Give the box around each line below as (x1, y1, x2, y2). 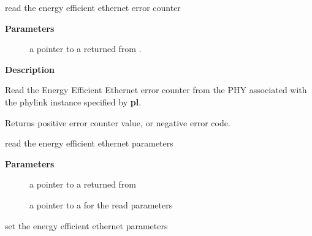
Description (5, 63, 55, 75)
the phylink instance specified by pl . (5, 95, 142, 108)
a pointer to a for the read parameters (29, 198, 173, 211)
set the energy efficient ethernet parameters (5, 219, 168, 232)
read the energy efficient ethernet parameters (5, 137, 173, 150)
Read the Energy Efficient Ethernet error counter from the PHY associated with (5, 83, 307, 96)
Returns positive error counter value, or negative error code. (5, 116, 230, 129)
